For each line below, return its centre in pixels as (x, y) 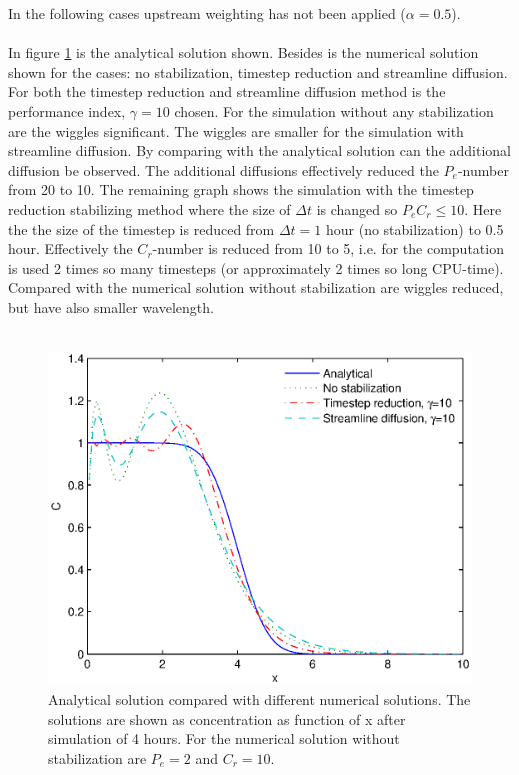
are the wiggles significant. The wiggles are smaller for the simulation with (236, 130)
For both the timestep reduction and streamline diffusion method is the (227, 91)
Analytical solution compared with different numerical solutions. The (259, 699)
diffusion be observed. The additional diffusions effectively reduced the (223, 169)
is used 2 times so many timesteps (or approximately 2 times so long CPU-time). (256, 267)
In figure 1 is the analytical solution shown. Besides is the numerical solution (243, 52)
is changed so (357, 208)
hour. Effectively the (70, 248)
